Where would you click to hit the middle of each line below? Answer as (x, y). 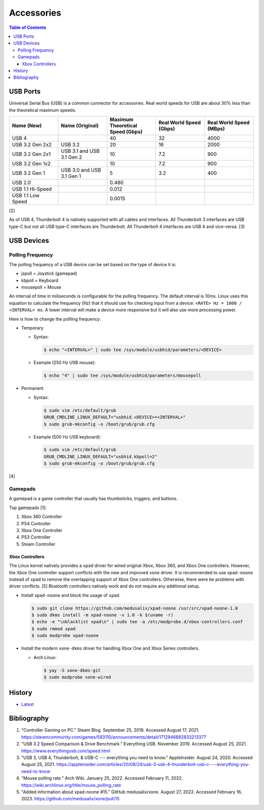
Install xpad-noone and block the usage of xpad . (71, 595)
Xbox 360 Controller (42, 516)
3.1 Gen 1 (71, 176)
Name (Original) (80, 125)
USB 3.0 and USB (81, 170)
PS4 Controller (36, 523)
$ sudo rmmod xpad (54, 629)
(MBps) (216, 128)
